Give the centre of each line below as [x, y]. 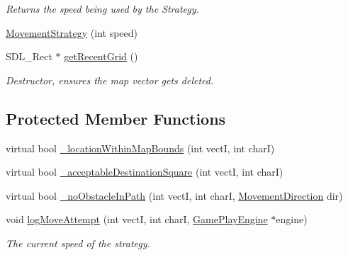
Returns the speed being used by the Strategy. [102, 8]
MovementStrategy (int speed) [72, 32]
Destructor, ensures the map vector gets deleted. [110, 80]
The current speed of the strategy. [78, 243]
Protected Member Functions [116, 118]
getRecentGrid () [101, 56]
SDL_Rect [29, 56]
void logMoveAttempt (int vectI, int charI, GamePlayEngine [137, 219]
